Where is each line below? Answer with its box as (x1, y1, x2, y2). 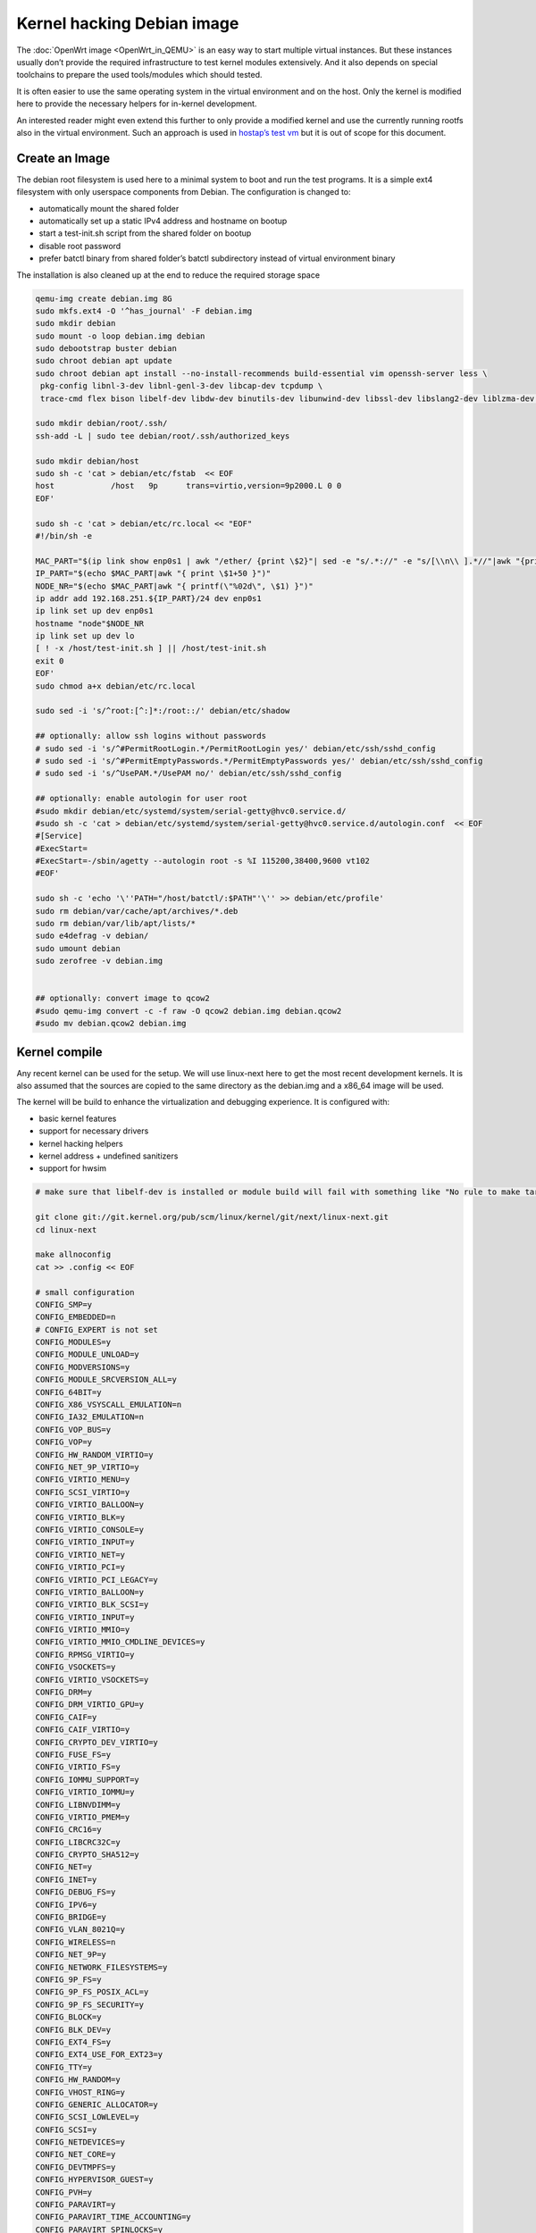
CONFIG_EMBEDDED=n (35, 1312, 116, 1322)
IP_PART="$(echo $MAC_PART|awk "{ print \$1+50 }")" (35, 568, 272, 579)
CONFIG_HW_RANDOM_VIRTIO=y (35, 1450, 154, 1459)
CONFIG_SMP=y (35, 1300, 93, 1309)
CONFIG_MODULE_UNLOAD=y (35, 1350, 140, 1359)
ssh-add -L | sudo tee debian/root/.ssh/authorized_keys (35, 431, 290, 441)
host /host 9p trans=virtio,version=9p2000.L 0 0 (35, 481, 342, 491)
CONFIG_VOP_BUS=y (35, 1425, 112, 1434)
